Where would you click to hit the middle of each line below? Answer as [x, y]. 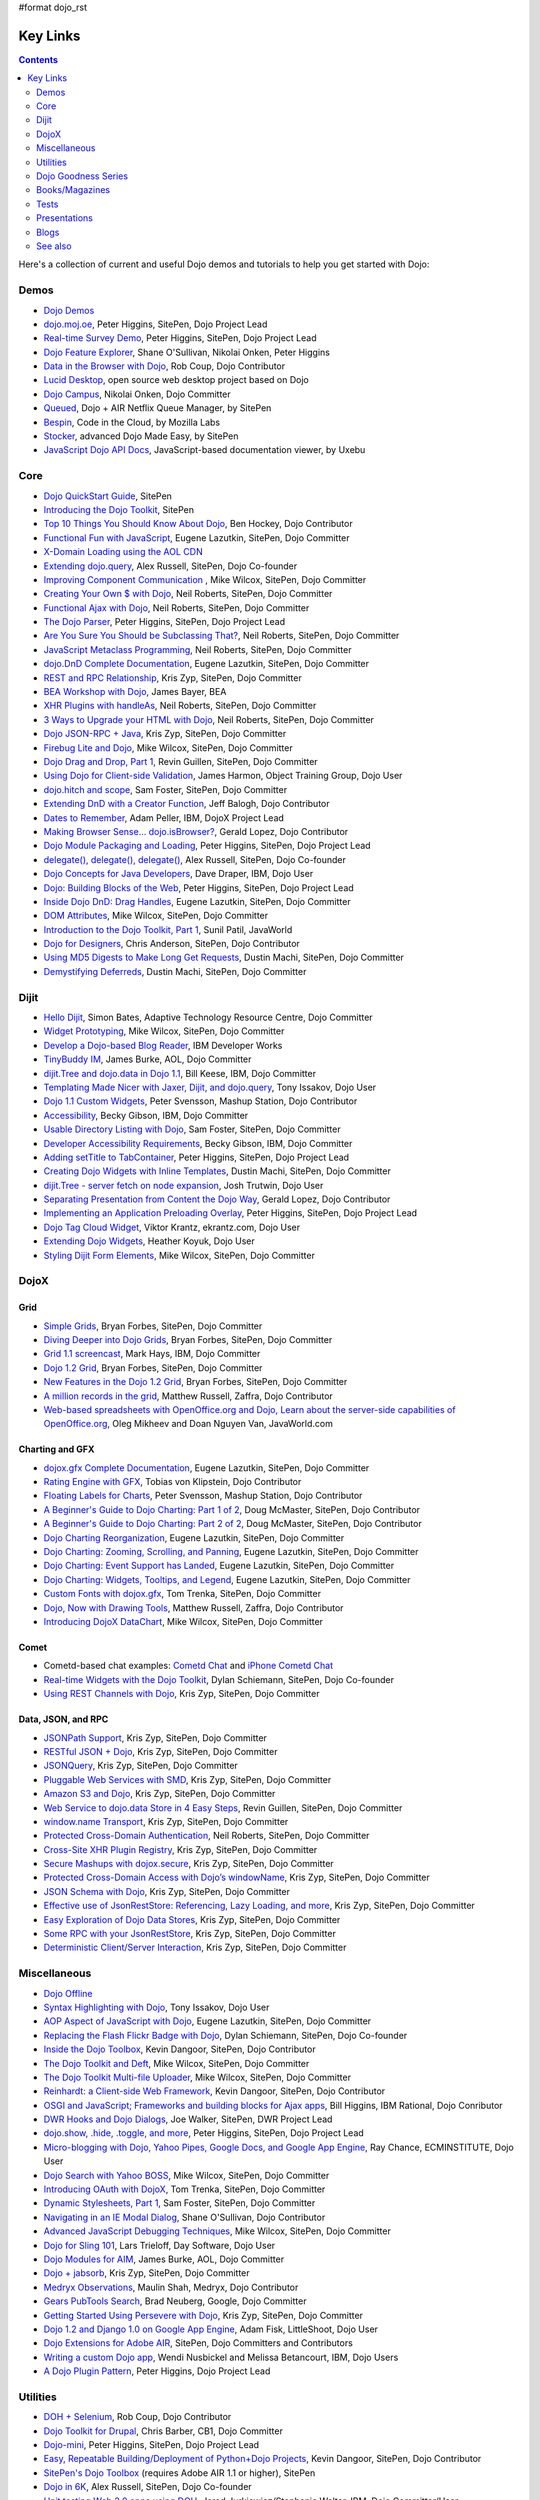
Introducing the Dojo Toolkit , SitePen [119, 509]
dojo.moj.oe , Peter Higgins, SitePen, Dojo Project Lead [155, 324]
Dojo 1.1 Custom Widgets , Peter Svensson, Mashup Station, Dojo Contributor [200, 1101]
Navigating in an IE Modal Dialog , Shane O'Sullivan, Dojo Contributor [184, 2217]
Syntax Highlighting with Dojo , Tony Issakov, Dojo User [156, 2007]
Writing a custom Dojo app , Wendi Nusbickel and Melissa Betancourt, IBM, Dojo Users [221, 2357]
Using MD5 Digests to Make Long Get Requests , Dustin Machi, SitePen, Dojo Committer [224, 957]
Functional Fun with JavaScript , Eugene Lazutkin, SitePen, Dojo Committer [196, 537]
